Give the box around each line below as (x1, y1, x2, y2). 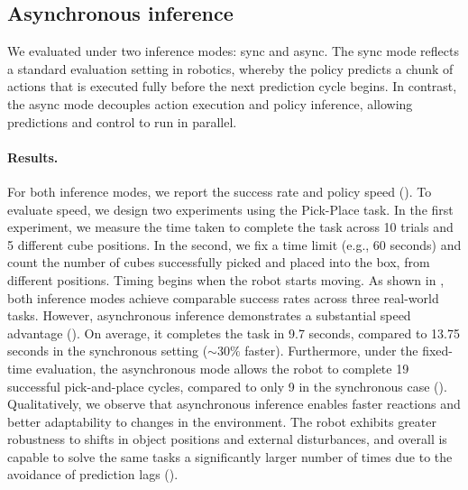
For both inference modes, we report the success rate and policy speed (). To (7, 181, 432, 200)
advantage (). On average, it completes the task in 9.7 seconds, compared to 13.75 (7, 323, 460, 342)
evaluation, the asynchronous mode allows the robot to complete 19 (35, 358, 409, 377)
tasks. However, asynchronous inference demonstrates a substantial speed (7, 306, 411, 325)
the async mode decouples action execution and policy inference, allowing (7, 94, 413, 113)
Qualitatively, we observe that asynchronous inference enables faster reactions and (7, 394, 461, 413)
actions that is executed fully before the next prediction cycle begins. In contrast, (7, 77, 457, 96)
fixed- (422, 341, 453, 360)
